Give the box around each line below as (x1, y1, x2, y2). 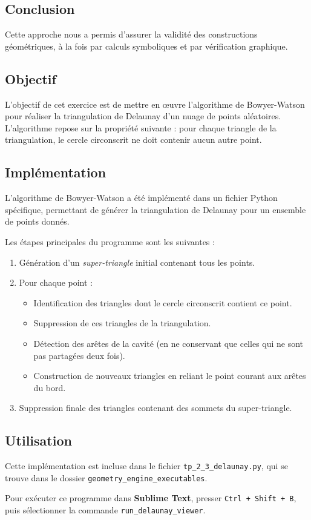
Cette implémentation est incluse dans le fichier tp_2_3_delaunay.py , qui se (5, 459, 288, 472)
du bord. (33, 381, 66, 393)
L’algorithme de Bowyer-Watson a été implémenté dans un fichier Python (5, 191, 278, 204)
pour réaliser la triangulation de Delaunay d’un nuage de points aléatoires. (5, 110, 281, 122)
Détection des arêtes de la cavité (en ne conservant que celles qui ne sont (33, 337, 304, 349)
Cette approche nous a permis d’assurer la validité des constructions (5, 28, 258, 41)
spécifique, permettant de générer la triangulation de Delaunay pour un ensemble (5, 203, 306, 216)
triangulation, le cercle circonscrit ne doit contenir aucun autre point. (5, 133, 262, 146)
